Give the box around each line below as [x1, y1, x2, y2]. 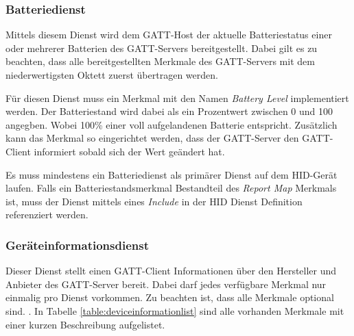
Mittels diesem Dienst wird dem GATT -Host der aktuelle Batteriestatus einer [5, 27, 332, 42]
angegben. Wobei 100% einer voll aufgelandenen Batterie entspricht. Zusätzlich [5, 117, 338, 131]
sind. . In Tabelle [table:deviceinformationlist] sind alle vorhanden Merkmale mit [5, 303, 344, 318]
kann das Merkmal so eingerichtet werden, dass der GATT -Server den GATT [5, 131, 330, 145]
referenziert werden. [5, 207, 88, 222]
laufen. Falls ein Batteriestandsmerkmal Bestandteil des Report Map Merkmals [5, 181, 337, 195]
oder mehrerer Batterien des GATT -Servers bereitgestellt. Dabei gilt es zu [5, 40, 318, 55]
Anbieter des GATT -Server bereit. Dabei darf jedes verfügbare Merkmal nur [5, 276, 327, 291]
